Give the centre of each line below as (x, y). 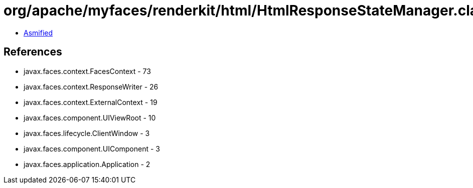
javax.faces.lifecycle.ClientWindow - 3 (87, 133)
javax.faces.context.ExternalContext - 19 (91, 102)
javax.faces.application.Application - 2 (87, 164)
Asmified (38, 32)
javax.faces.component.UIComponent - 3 (92, 148)
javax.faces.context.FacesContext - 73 (87, 71)
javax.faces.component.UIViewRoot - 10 (90, 117)
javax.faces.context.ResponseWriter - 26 (91, 86)
